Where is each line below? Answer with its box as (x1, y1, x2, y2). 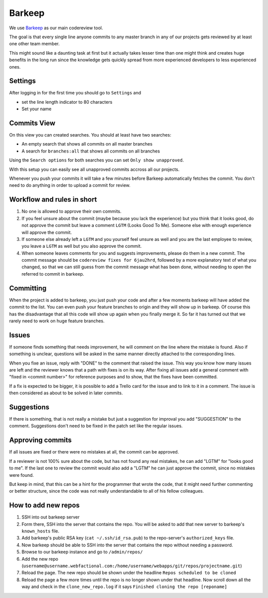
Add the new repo (21, 556, 59, 562)
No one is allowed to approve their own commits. (21, 209, 122, 215)
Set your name (21, 106, 52, 112)
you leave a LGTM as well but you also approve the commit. (21, 243, 142, 249)
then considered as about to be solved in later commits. (9, 390, 123, 396)
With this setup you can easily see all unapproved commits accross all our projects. (9, 166, 180, 172)
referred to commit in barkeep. (21, 271, 84, 277)
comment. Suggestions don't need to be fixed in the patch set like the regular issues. (9, 423, 183, 429)
